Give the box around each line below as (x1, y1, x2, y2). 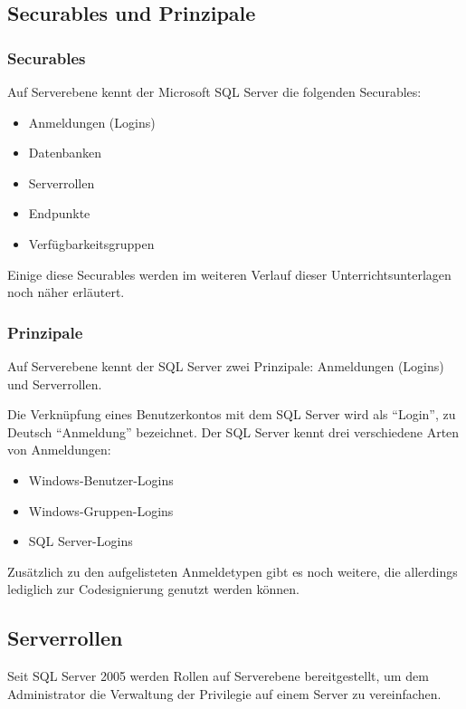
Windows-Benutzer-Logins (28, 470, 174, 489)
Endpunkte (28, 204, 90, 223)
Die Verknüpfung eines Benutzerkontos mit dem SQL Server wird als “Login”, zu (7, 405, 456, 424)
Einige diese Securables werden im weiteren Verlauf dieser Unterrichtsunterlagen (7, 264, 452, 283)
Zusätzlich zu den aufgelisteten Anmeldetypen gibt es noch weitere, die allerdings (7, 561, 458, 580)
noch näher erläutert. (7, 283, 125, 302)
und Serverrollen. (7, 374, 102, 393)
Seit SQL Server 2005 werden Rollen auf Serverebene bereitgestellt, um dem (7, 666, 429, 685)
